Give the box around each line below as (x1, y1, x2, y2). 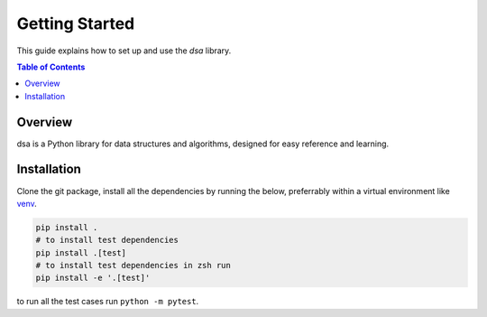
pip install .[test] (35, 247, 126, 257)
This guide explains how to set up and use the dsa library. (16, 45, 232, 56)
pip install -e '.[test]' (35, 273, 151, 284)
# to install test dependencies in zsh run (35, 260, 232, 271)
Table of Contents (16, 61, 86, 72)
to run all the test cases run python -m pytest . (16, 296, 199, 307)
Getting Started (16, 14, 135, 33)
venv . (16, 198, 38, 209)
